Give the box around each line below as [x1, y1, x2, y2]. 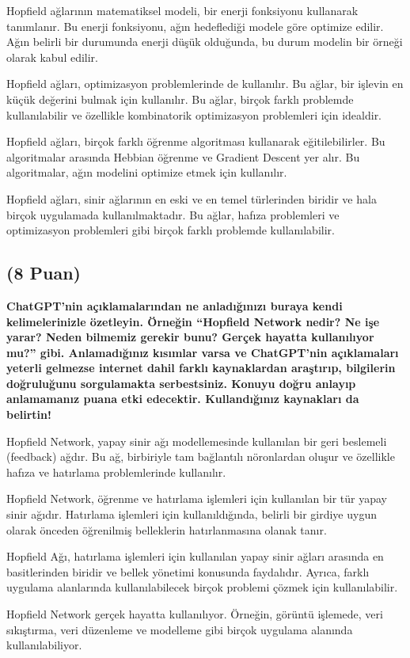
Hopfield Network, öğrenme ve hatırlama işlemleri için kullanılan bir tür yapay [6, 490, 388, 507]
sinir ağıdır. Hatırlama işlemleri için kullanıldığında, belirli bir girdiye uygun [6, 506, 377, 523]
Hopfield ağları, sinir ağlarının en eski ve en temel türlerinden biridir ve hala [6, 190, 377, 207]
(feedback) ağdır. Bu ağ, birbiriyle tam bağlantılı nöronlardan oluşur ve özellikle [6, 448, 395, 465]
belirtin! [6, 406, 51, 423]
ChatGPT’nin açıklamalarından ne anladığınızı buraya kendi [6, 297, 343, 314]
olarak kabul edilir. [6, 48, 99, 65]
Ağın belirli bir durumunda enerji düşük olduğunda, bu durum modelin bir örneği [6, 33, 403, 50]
